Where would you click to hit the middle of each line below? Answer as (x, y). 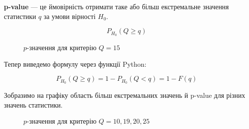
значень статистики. (33, 104)
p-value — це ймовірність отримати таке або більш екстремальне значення (116, 6)
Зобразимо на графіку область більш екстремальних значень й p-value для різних (124, 95)
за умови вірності (70, 16)
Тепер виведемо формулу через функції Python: (75, 64)
